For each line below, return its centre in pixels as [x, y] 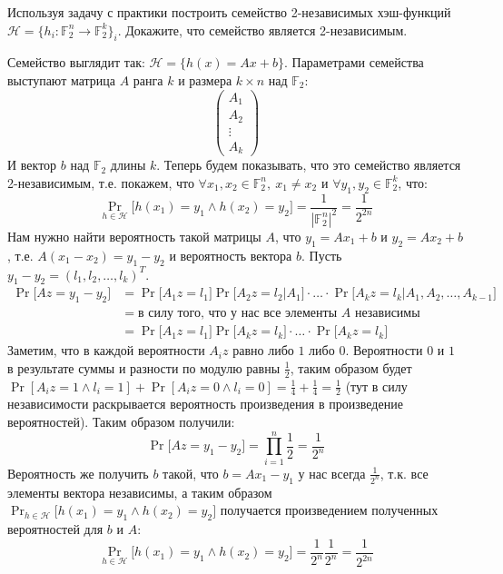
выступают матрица [62, 79]
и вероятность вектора [231, 255]
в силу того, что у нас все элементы [237, 314]
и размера [205, 79]
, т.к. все [404, 473]
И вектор [32, 165]
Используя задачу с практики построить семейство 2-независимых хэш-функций [229, 12]
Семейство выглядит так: [76, 62]
